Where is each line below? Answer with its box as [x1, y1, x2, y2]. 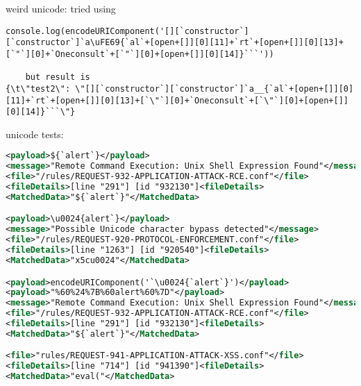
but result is [25, 72, 90, 83]
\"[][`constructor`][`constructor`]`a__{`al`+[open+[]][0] [75, 83, 354, 94]
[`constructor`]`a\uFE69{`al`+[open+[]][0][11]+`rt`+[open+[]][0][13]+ [6, 37, 344, 48]
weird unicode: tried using [6, 1, 116, 15]
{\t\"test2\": [6, 83, 71, 94]
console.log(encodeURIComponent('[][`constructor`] [6, 26, 249, 36]
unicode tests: [6, 126, 64, 141]
